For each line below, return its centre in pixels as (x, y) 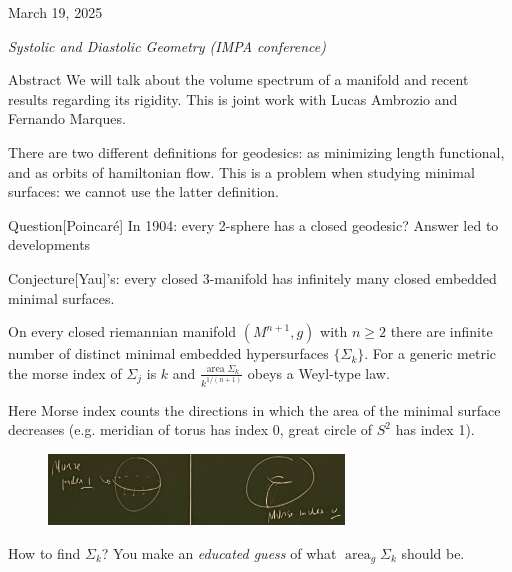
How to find (44, 552)
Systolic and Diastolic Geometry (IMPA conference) (167, 45)
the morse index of (65, 372)
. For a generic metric (430, 353)
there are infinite (441, 331)
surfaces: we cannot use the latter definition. (143, 191)
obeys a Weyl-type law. (318, 372)
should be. (433, 552)
